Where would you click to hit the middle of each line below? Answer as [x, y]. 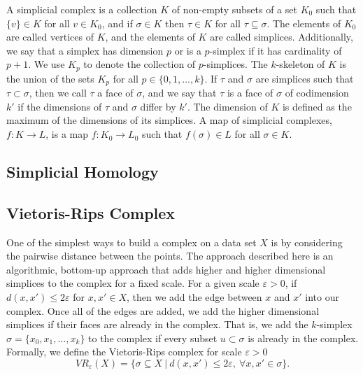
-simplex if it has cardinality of [276, 50]
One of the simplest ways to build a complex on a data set [131, 242]
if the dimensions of [60, 106]
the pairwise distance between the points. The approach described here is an [170, 256]
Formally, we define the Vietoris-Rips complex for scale [124, 352]
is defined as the [317, 106]
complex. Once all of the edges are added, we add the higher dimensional [163, 310]
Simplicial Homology [83, 172]
